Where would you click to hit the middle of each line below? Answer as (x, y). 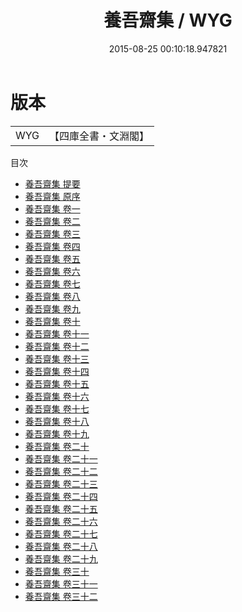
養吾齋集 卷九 (52, 308)
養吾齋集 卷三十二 (61, 596)
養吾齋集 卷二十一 (61, 458)
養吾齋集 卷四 (52, 246)
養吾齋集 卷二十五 (61, 508)
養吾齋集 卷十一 (57, 333)
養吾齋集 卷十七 (57, 408)
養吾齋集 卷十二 (57, 346)
